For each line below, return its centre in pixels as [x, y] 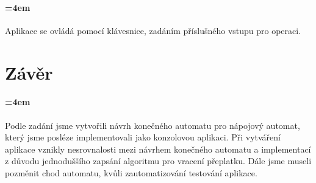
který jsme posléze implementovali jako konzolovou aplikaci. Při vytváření [143, 137]
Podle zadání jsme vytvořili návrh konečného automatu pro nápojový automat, [153, 125]
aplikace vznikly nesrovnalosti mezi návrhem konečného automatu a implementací [158, 149]
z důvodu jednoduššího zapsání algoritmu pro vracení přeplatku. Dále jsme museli [158, 161]
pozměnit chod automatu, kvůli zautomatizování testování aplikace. [131, 172]
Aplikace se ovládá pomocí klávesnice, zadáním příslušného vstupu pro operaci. [153, 30]
